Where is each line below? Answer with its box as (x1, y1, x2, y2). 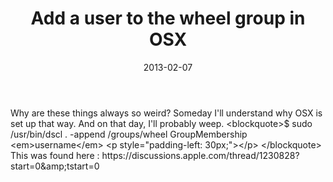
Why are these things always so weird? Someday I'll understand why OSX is (10, 107, 323, 119)
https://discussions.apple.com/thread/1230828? (101, 149, 300, 161)
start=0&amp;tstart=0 (10, 160, 100, 172)
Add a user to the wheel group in (30, 7, 306, 30)
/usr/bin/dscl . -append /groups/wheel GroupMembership (10, 128, 248, 140)
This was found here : (10, 149, 100, 161)
